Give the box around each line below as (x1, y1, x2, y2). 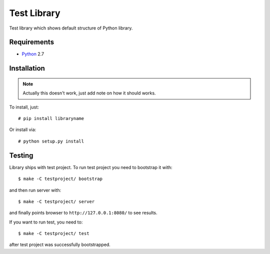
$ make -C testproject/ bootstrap (18, 176, 102, 182)
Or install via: (9, 126, 36, 132)
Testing (9, 151, 33, 159)
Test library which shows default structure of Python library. (9, 25, 133, 31)
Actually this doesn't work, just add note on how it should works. (22, 90, 156, 96)
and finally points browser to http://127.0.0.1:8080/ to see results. (9, 210, 157, 216)
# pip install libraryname (18, 115, 84, 121)
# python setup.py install (18, 138, 84, 144)
